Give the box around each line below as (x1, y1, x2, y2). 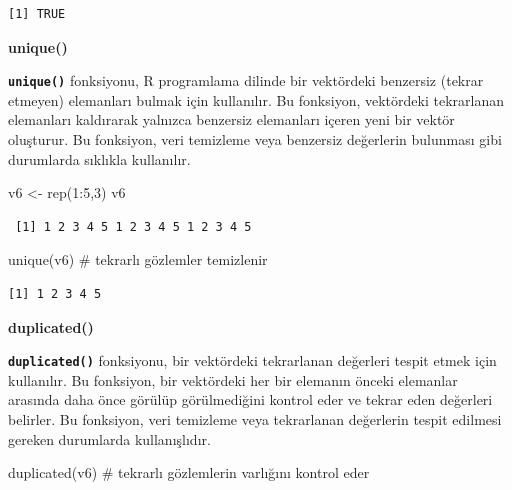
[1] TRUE (8, 7, 66, 21)
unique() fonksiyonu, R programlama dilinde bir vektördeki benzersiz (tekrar (8, 70, 484, 91)
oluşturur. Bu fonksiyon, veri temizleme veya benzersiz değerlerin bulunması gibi (8, 129, 502, 150)
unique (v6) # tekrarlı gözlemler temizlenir (8, 249, 268, 270)
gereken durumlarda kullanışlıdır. (8, 428, 211, 449)
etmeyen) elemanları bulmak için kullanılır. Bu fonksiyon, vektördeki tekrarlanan (8, 89, 504, 110)
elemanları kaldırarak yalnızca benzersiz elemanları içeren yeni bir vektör (8, 109, 455, 130)
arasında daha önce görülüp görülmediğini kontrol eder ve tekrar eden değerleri (8, 389, 493, 410)
